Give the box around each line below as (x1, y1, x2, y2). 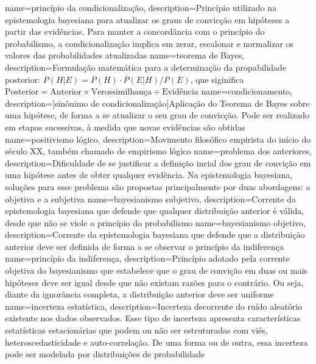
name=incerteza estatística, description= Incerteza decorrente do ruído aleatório (5, 299, 303, 312)
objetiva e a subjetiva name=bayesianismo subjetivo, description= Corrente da (5, 192, 297, 205)
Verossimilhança (91, 88, 152, 97)
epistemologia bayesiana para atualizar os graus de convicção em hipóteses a (5, 13, 290, 26)
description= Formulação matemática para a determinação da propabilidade (5, 60, 287, 73)
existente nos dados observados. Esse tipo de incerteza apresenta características (5, 312, 301, 324)
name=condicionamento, (201, 85, 293, 98)
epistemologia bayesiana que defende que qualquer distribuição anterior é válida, (5, 204, 304, 217)
